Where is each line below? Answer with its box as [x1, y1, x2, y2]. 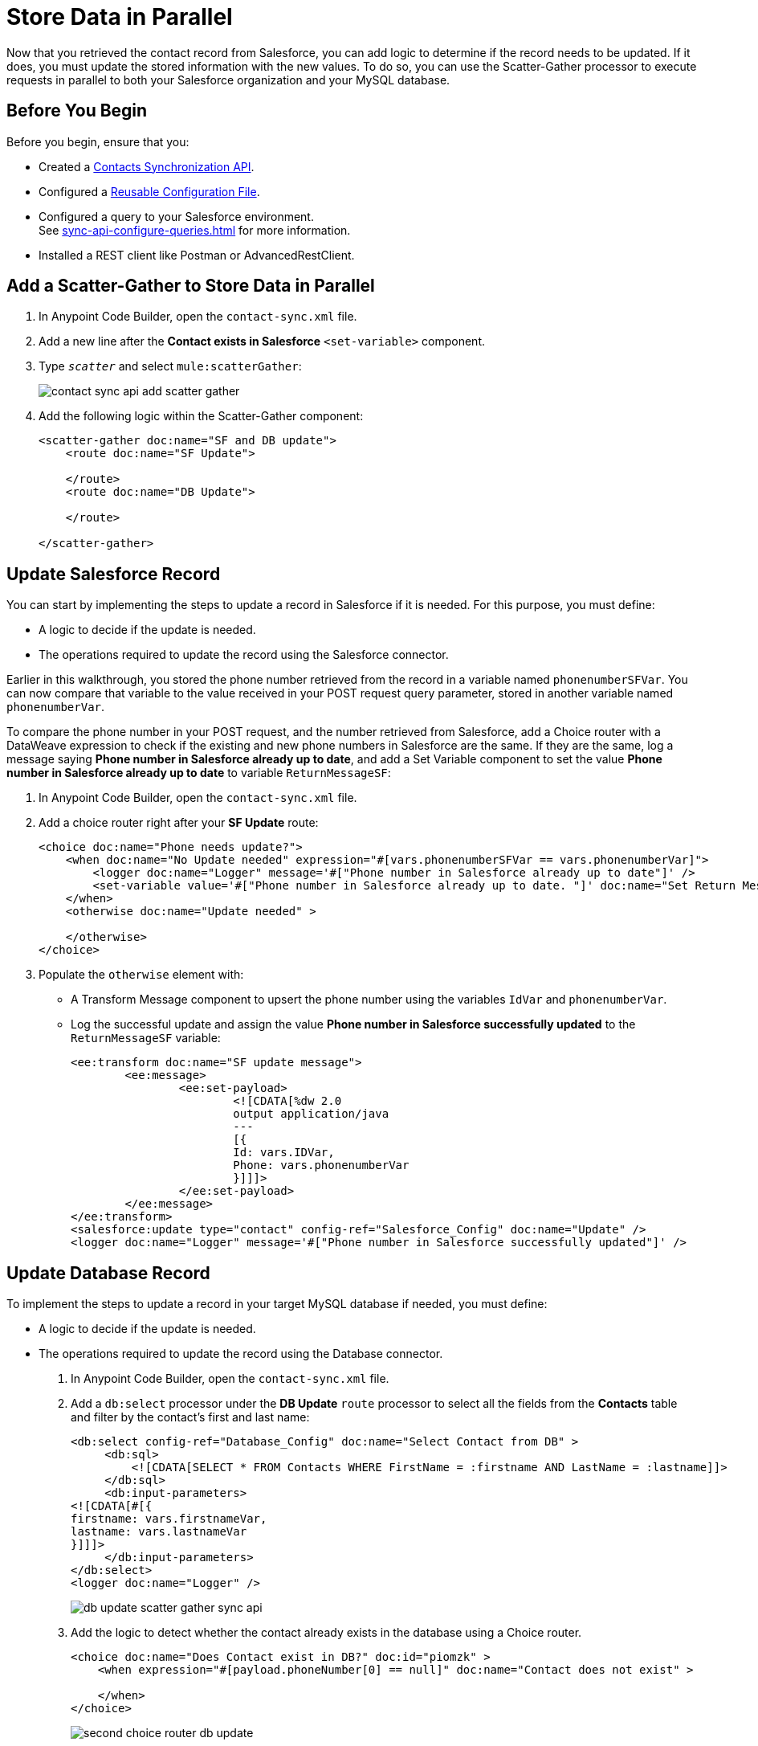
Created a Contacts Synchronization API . [39, 159, 255, 174]
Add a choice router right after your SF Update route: [39, 816, 319, 830]
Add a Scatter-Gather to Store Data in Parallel [6, 276, 375, 296]
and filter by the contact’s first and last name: [71, 1410, 310, 1425]
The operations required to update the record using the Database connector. [39, 1347, 443, 1361]
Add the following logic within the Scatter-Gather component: [39, 409, 364, 423]
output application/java [233, 1107, 389, 1121]
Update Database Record [6, 1262, 210, 1283]
